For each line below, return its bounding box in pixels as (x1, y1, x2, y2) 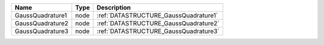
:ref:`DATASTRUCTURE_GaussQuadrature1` (97, 11, 218, 19)
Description (97, 4, 131, 11)
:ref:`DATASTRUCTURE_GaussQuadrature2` (97, 19, 220, 27)
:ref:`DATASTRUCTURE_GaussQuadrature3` (97, 27, 220, 35)
